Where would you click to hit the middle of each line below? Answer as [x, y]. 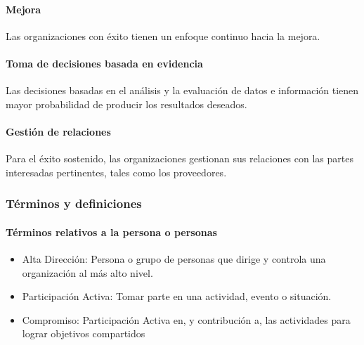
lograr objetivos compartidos [84, 333]
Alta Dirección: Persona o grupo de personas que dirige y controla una [174, 259]
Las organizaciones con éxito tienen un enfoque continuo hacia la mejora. [163, 35]
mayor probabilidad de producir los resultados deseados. [126, 104]
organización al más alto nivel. [87, 272]
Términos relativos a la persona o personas [111, 232]
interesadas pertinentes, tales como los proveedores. [116, 172]
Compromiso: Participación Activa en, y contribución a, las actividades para [186, 319]
